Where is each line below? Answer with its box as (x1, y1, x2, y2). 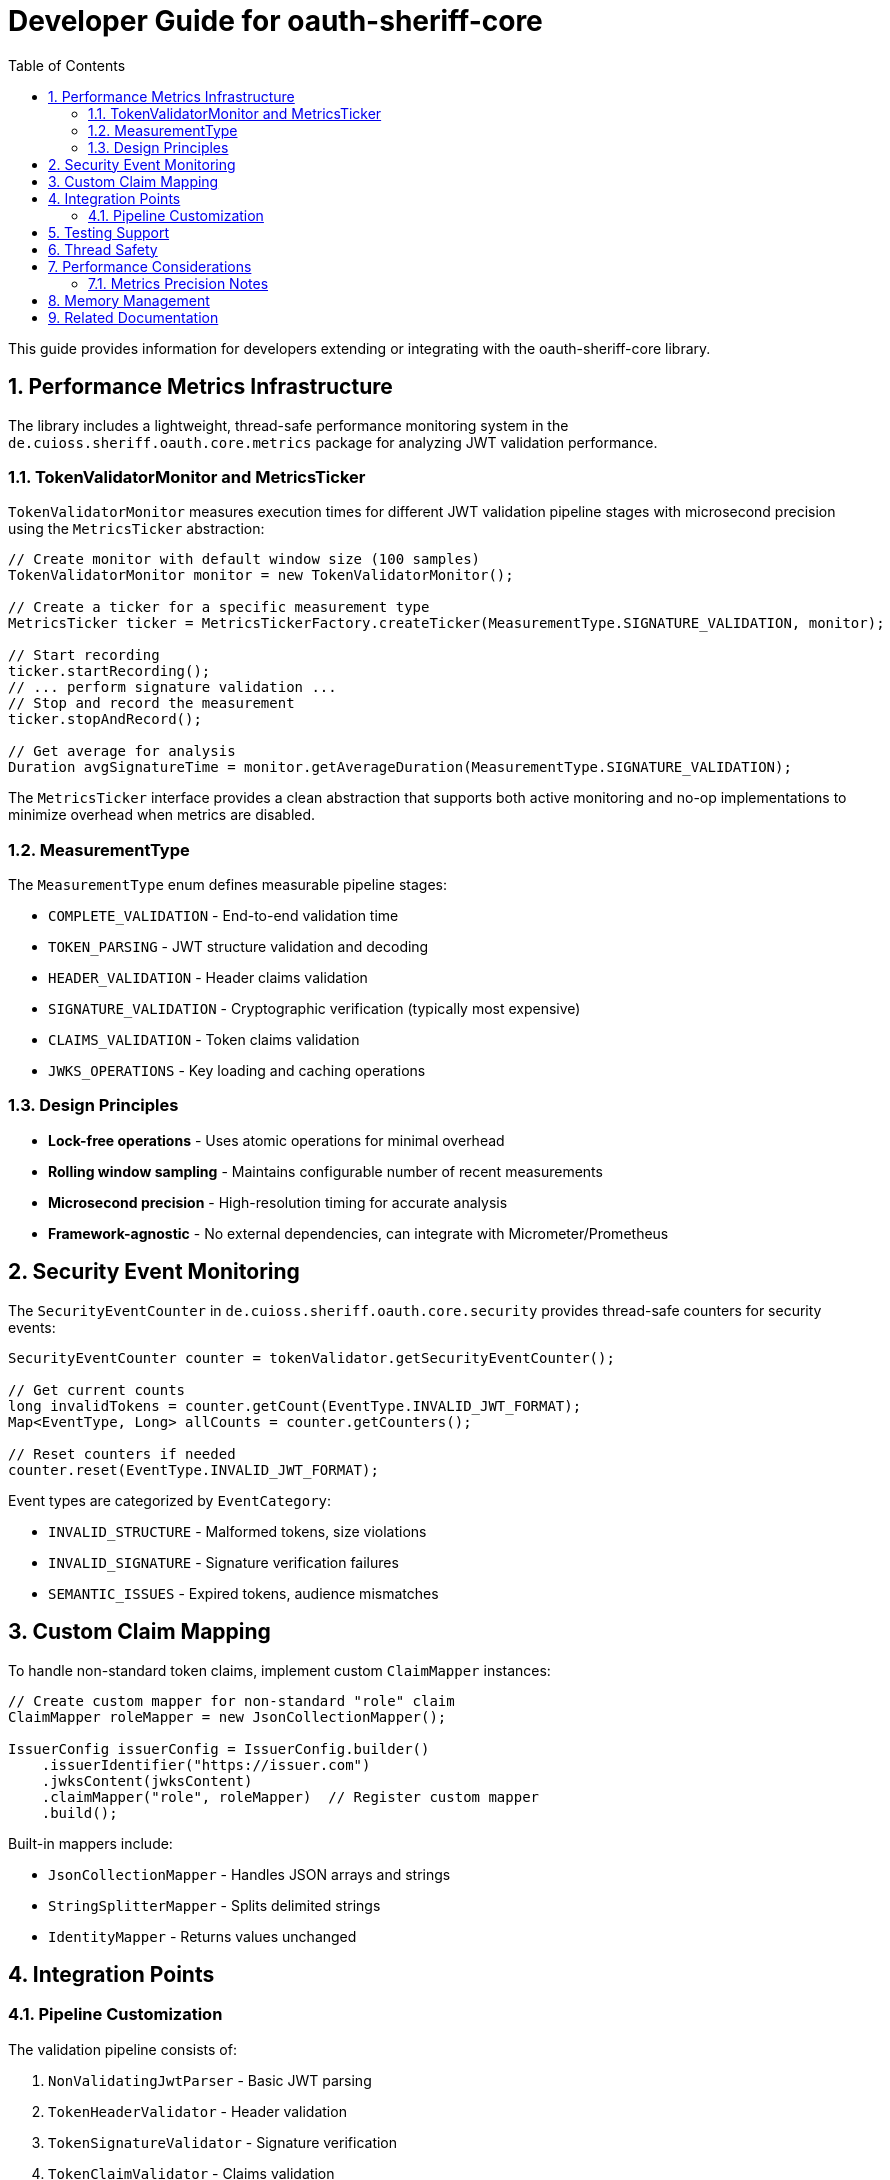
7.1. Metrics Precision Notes (88, 274, 269, 292)
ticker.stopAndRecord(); (8, 711, 202, 728)
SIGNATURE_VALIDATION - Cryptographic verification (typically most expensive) (48, 1000, 581, 1018)
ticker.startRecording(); (8, 663, 211, 680)
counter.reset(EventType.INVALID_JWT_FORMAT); (8, 1461, 379, 1478)
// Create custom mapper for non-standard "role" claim (8, 1692, 455, 1709)
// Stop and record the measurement (8, 695, 295, 712)
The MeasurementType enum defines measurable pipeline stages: (8, 876, 447, 894)
